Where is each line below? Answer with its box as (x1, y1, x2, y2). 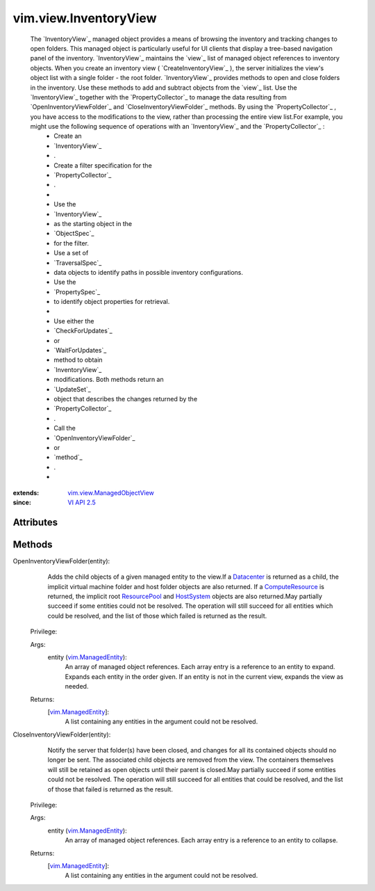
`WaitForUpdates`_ (53, 346, 107, 355)
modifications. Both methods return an (53, 376, 165, 384)
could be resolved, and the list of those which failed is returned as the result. (47, 611, 267, 620)
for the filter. (53, 239, 90, 247)
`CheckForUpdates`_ (53, 327, 112, 335)
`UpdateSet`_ (53, 385, 92, 393)
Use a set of (53, 249, 89, 257)
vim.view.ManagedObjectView (67, 488, 154, 497)
